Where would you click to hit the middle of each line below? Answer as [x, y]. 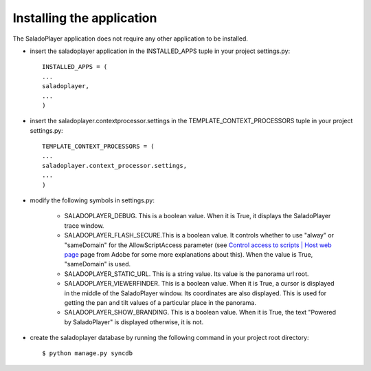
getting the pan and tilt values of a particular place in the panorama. [160, 302]
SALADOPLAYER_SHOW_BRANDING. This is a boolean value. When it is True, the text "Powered [200, 312]
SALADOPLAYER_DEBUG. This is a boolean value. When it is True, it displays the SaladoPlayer [198, 216]
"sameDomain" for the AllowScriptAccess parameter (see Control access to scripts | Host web [198, 245]
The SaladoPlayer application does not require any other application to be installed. [131, 39]
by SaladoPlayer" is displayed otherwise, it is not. [134, 322]
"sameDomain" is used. [98, 264]
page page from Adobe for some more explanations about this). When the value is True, [189, 254]
